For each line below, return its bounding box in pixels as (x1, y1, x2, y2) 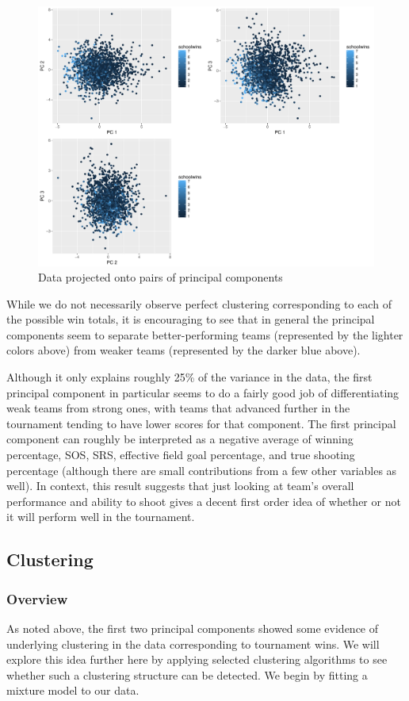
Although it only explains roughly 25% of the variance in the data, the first (6, 369, 373, 385)
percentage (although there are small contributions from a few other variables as (6, 462, 397, 478)
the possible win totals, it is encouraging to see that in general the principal (6, 311, 375, 328)
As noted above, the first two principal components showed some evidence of (6, 620, 379, 637)
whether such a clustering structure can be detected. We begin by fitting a (6, 666, 368, 683)
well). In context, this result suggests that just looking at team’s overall (6, 477, 354, 494)
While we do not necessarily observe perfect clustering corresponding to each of (6, 295, 392, 312)
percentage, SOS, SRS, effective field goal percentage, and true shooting (6, 446, 355, 463)
